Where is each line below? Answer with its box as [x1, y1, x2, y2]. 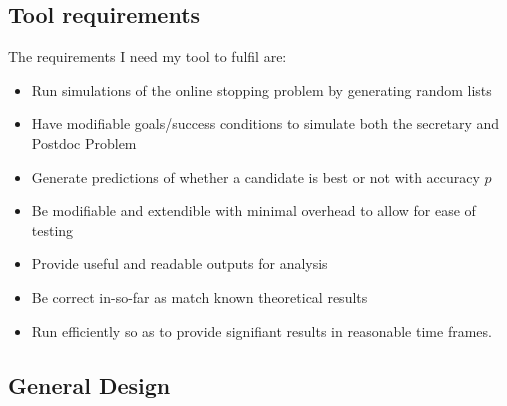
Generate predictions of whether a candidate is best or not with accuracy [31, 166, 480, 187]
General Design [8, 369, 171, 400]
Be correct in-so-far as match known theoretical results [31, 286, 368, 307]
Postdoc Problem [31, 132, 137, 153]
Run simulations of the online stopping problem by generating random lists [31, 79, 492, 100]
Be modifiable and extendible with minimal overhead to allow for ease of [31, 200, 476, 221]
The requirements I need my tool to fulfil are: [8, 46, 287, 67]
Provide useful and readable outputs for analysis [31, 253, 328, 274]
